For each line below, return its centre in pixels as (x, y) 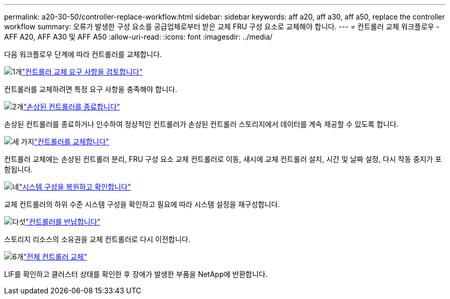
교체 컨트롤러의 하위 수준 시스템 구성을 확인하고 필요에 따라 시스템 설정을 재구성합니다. (142, 204)
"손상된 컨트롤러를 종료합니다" (72, 107)
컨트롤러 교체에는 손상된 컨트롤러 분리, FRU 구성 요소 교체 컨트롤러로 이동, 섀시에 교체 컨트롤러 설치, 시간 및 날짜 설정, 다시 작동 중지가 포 (223, 159)
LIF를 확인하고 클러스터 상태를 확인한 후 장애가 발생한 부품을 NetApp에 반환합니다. (136, 274)
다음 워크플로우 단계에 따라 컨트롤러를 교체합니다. (83, 54)
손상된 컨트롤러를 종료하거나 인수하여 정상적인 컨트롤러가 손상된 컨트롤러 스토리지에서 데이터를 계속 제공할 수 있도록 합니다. (201, 124)
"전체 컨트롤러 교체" (55, 257)
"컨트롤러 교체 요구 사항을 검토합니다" (82, 72)
